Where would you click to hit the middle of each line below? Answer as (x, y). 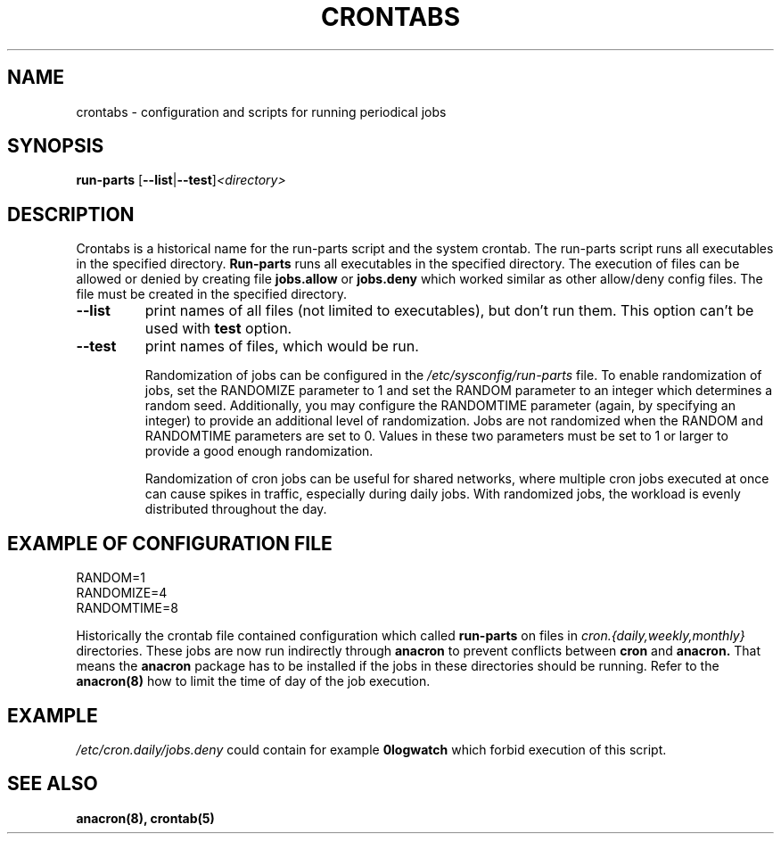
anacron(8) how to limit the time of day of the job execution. (253, 681)
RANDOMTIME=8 (127, 608)
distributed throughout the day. (236, 509)
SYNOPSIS (56, 146)
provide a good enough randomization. (259, 451)
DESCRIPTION (71, 214)
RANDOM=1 (111, 578)
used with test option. (218, 329)
